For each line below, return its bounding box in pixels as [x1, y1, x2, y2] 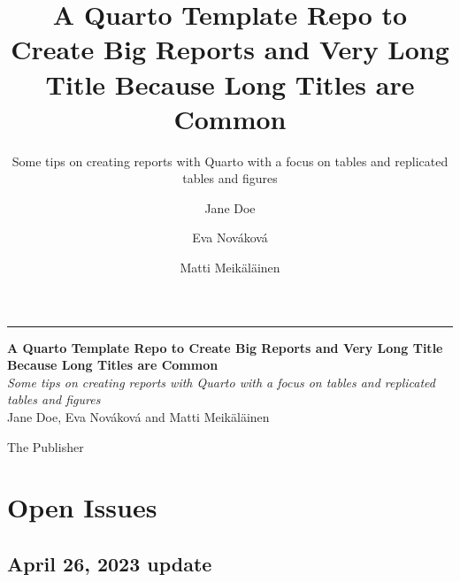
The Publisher [7, 437, 84, 456]
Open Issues [7, 489, 157, 525]
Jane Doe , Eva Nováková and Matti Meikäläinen [7, 408, 270, 426]
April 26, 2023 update [7, 549, 212, 577]
